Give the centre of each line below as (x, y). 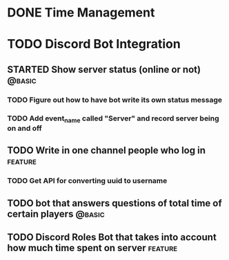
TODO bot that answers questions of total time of (114, 203)
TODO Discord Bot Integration (94, 44)
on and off (25, 128)
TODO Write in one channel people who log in (106, 150)
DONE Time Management (81, 13)
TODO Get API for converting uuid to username (87, 181)
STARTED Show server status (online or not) (104, 69)
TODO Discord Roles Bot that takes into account (112, 237)
